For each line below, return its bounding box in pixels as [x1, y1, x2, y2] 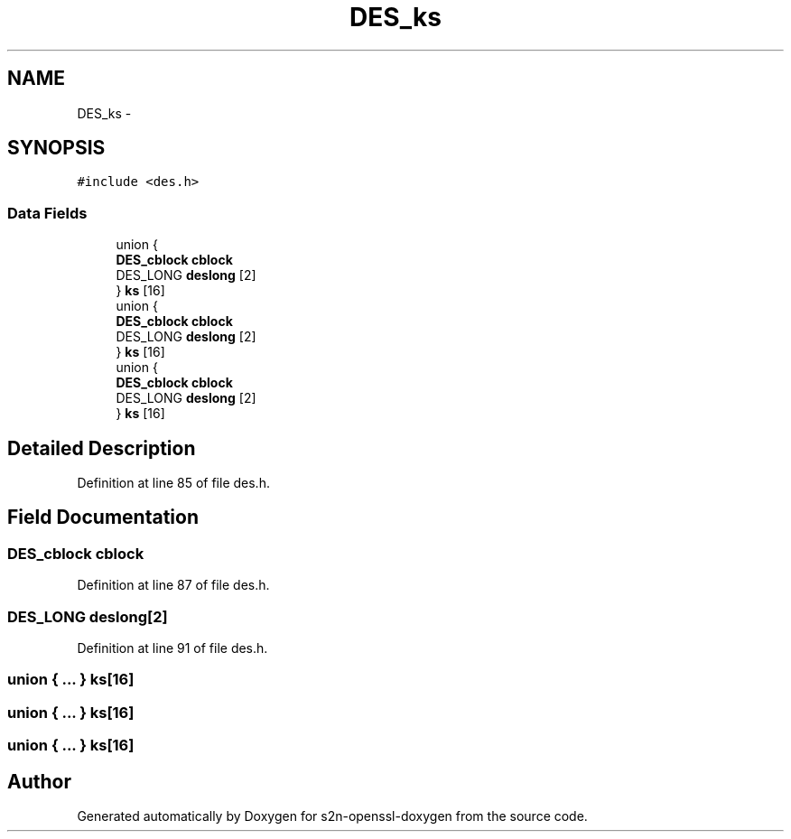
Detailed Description [7, 436, 196, 460]
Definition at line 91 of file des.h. [77, 640, 268, 656]
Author [7, 769, 71, 793]
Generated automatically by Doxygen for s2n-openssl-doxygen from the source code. [77, 807, 588, 824]
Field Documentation [7, 506, 199, 529]
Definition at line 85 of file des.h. [77, 475, 270, 491]
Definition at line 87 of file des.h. [77, 577, 270, 593]
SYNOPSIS [7, 136, 106, 160]
